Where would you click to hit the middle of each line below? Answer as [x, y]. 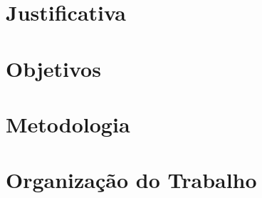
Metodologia [68, 124]
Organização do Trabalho [131, 180]
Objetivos [53, 68]
